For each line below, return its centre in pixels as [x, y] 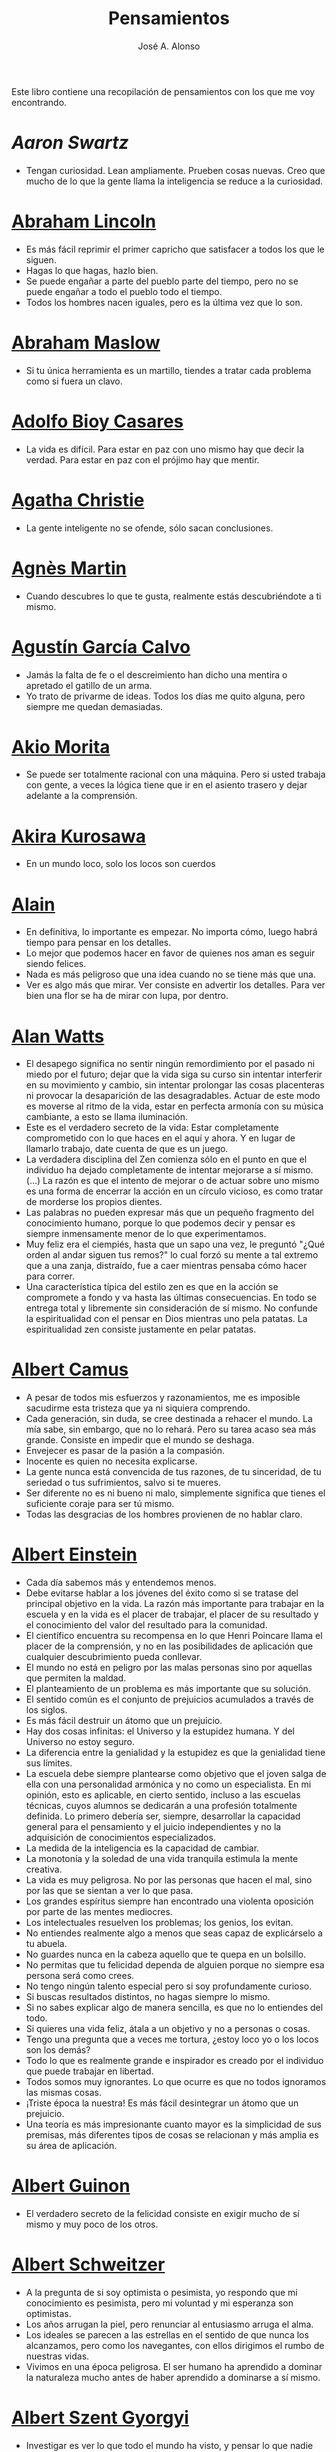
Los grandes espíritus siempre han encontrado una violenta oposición [169, 1901]
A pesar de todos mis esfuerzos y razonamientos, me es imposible [163, 1398]
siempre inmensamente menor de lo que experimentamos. [146, 1234]
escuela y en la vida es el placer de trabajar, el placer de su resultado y [172, 1614]
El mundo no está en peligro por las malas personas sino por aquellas [169, 1668]
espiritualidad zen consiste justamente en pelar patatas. [141, 1329]
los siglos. [46, 1710]
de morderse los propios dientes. [94, 1202]
